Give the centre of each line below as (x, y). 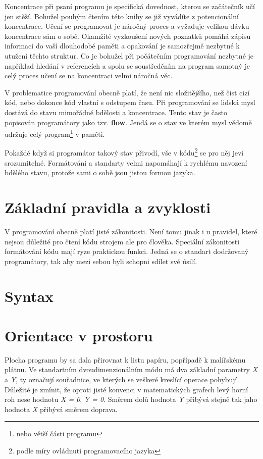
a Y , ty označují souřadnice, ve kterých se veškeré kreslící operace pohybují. (122, 379)
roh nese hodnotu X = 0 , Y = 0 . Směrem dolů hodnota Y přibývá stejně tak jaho (131, 399)
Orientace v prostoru (79, 335)
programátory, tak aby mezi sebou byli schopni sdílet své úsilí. (101, 261)
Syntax (29, 296)
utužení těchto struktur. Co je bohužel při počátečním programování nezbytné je (129, 55)
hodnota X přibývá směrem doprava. (61, 409)
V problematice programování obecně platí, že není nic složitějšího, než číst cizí (127, 92)
